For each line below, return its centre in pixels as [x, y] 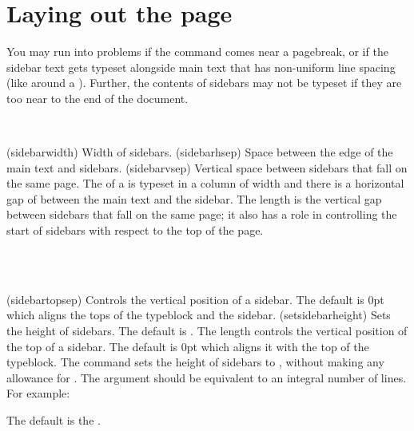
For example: [38, 393]
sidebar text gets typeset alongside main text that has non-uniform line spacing [201, 67]
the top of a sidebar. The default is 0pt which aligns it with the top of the [188, 346]
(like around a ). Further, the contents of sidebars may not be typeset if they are [204, 83]
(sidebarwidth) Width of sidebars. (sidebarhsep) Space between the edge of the [200, 152]
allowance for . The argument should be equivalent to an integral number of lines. [207, 377]
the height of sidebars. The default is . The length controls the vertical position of [207, 331]
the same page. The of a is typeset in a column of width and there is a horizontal [205, 183]
